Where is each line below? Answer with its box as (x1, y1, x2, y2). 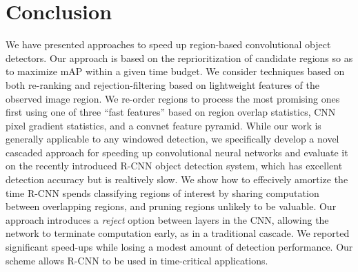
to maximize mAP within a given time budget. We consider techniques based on (6, 64, 345, 79)
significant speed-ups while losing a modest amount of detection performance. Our (6, 240, 353, 254)
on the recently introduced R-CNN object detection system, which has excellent (6, 158, 343, 173)
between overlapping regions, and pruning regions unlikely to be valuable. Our (6, 199, 337, 213)
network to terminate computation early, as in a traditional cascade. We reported (6, 226, 350, 240)
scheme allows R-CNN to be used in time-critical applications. (6, 253, 268, 267)
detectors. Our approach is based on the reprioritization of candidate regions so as (6, 50, 353, 65)
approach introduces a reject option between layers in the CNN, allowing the (6, 212, 329, 227)
